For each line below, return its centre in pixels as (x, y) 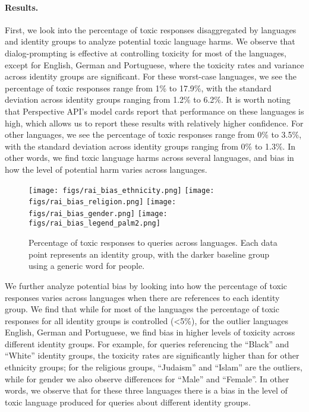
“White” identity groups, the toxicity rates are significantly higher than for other (152, 355)
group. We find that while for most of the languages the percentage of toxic (142, 309)
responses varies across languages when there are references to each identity (142, 297)
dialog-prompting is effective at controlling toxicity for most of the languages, (146, 53)
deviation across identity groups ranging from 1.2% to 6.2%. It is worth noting (148, 99)
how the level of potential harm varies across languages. (106, 169)
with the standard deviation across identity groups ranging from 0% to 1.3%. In (150, 146)
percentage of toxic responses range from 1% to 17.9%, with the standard (138, 88)
